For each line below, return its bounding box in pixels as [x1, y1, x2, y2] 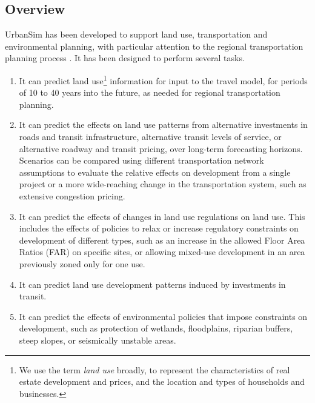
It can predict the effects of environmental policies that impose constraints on [19, 310, 308, 322]
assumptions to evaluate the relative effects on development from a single [19, 165, 291, 178]
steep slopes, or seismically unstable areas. [19, 333, 176, 346]
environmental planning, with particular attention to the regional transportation [5, 39, 303, 52]
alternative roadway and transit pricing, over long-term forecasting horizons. [19, 142, 303, 155]
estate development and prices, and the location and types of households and [19, 375, 305, 388]
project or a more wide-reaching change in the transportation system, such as [19, 178, 307, 190]
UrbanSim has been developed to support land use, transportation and [5, 28, 268, 41]
